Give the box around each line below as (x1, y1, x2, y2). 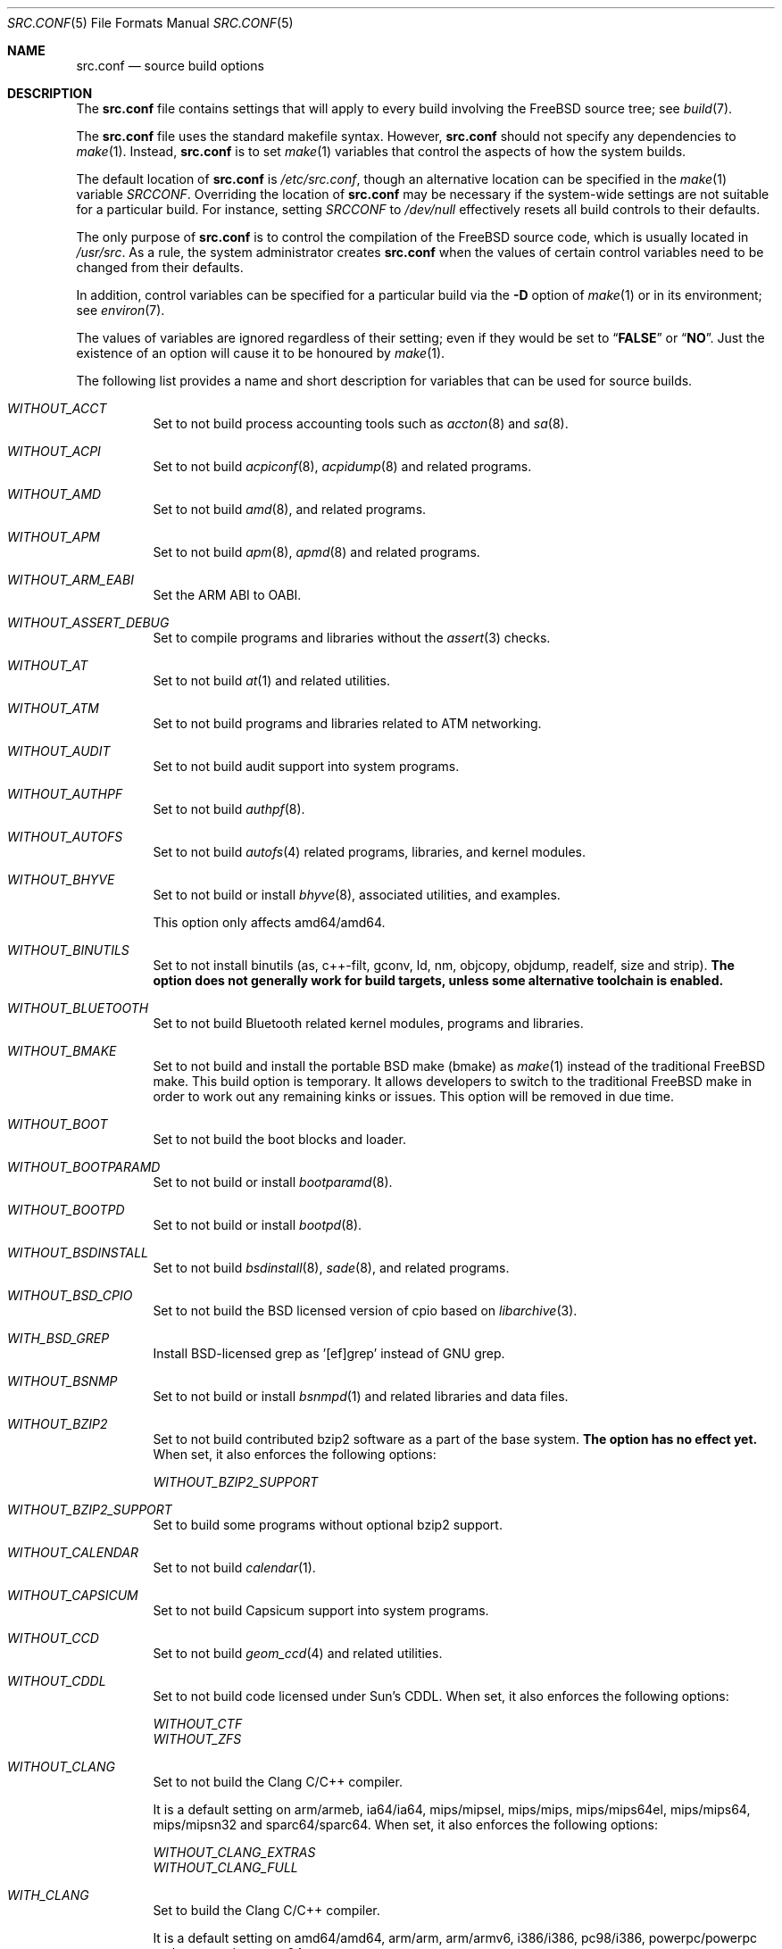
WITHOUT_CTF (153, 1716, 243, 1731)
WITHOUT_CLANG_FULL (153, 1860, 298, 1875)
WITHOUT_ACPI (7, 444, 101, 459)
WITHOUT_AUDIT (7, 743, 111, 759)
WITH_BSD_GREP (7, 1331, 110, 1346)
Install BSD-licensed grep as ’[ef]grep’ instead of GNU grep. (153, 1346, 505, 1361)
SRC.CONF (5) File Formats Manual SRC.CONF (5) (7, 15, 294, 30)
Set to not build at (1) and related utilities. (153, 673, 390, 688)
